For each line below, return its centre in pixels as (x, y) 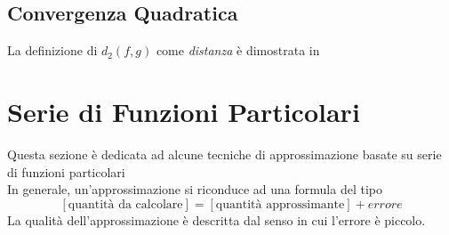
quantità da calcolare (125, 204)
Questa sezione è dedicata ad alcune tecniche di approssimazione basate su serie (224, 154)
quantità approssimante (280, 204)
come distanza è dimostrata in (238, 50)
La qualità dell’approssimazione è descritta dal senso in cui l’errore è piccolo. (216, 219)
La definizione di (52, 50)
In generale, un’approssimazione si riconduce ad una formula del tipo (195, 189)
